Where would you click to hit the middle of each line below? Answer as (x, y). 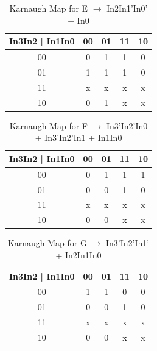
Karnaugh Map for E (49, 8)
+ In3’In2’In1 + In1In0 (78, 137)
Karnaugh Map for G (47, 243)
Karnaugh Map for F (48, 125)
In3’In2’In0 (127, 125)
